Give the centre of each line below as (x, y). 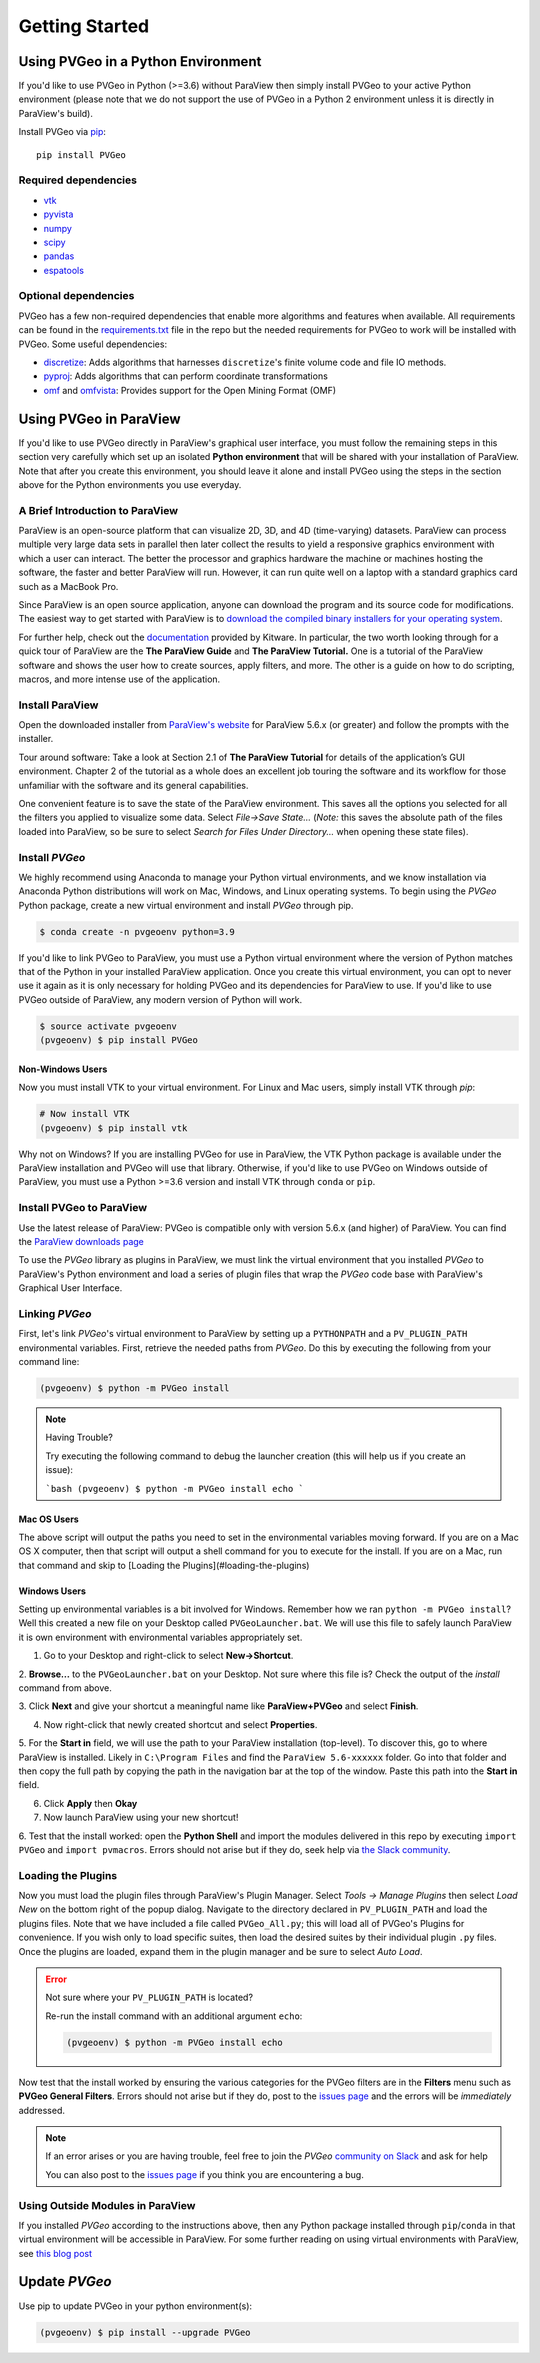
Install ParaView (58, 705)
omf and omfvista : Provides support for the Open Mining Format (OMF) (190, 390)
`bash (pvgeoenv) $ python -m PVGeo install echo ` (175, 1488)
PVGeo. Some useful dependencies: (93, 344)
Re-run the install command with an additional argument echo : (174, 2016)
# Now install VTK (84, 1114)
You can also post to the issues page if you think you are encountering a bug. (204, 2174)
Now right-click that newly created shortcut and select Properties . (180, 1724)
